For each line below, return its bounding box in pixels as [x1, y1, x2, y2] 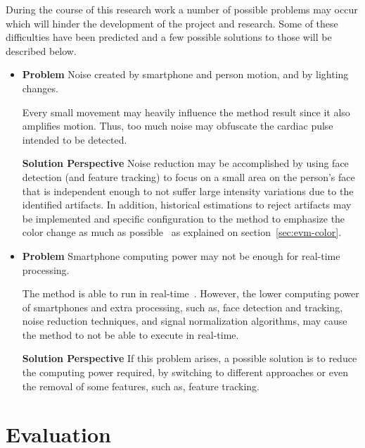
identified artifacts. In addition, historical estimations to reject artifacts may [22, 197, 352, 212]
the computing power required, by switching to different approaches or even [22, 365, 348, 380]
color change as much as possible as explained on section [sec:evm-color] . [22, 225, 342, 239]
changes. [22, 80, 58, 95]
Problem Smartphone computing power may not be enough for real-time [22, 248, 340, 263]
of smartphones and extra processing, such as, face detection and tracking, [22, 299, 343, 314]
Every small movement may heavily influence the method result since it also [22, 104, 350, 119]
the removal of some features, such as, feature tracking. [22, 378, 260, 393]
